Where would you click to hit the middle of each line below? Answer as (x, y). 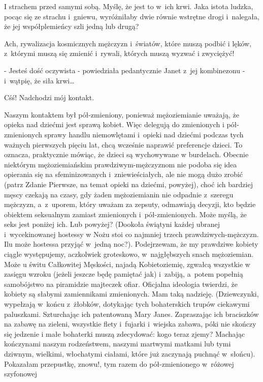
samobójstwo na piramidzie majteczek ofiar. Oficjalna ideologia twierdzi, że (121, 284)
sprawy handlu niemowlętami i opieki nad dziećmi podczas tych (144, 134)
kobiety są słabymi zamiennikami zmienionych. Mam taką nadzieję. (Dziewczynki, (131, 294)
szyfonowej (21, 374)
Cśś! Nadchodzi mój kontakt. (49, 97)
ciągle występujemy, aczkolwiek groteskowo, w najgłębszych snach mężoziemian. (129, 254)
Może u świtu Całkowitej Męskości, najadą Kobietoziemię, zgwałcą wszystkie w (127, 264)
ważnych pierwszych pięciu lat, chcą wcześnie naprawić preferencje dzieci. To (123, 144)
